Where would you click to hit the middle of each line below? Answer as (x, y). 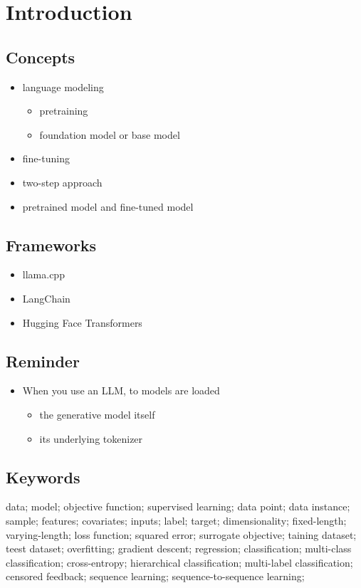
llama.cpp (43, 274)
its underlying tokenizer (91, 438)
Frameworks (51, 245)
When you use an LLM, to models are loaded (121, 390)
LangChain (46, 298)
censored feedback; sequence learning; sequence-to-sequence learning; (155, 576)
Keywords (43, 477)
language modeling (63, 86)
